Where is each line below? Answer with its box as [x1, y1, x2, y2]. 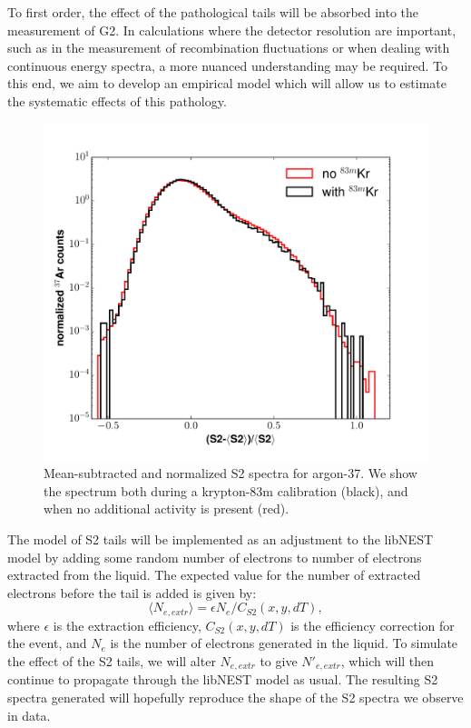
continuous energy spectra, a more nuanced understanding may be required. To [7, 55, 448, 75]
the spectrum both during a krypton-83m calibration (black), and [44, 481, 408, 500]
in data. [7, 705, 51, 724]
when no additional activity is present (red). [44, 499, 289, 518]
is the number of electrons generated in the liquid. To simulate [110, 633, 458, 653]
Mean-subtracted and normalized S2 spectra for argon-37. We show [44, 464, 417, 483]
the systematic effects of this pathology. [7, 91, 227, 110]
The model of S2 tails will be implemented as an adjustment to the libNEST [7, 529, 434, 548]
